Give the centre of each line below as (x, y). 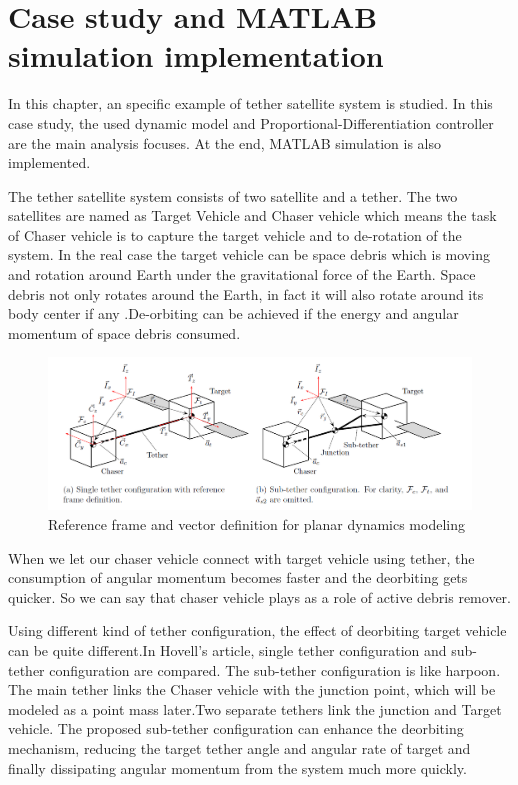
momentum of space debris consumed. (124, 332)
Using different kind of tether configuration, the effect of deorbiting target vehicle (257, 630)
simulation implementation (196, 55)
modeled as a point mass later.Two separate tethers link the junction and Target (255, 708)
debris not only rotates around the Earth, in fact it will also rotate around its (246, 293)
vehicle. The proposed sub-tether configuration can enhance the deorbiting (236, 728)
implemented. (49, 162)
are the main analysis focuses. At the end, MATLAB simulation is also (224, 142)
